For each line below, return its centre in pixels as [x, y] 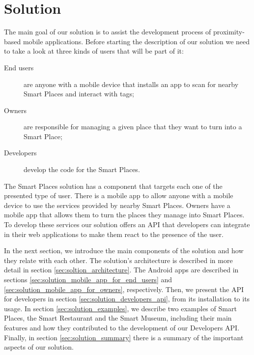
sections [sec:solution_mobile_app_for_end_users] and [88, 279]
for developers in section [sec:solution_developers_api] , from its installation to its [127, 299]
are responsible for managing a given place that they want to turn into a [133, 127]
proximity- [229, 32]
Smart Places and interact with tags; [79, 94]
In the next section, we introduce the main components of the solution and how [124, 251]
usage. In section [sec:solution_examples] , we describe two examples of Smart [120, 308]
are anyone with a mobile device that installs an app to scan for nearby [131, 84]
